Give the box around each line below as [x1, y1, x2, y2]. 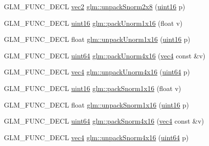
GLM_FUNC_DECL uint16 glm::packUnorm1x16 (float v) [4, 18, 183, 28]
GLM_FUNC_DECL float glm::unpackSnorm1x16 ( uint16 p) [4, 99, 189, 109]
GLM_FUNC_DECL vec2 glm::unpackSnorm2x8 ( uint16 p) [4, 1, 186, 11]
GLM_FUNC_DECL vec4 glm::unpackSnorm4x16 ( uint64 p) [4, 132, 189, 142]
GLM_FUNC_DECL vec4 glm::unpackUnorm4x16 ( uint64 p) [4, 67, 190, 77]
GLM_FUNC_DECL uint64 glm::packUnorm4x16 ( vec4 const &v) [4, 50, 206, 60]
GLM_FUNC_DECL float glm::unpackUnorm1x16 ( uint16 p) [4, 34, 190, 44]
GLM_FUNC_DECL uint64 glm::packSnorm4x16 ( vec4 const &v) [4, 116, 204, 126]
